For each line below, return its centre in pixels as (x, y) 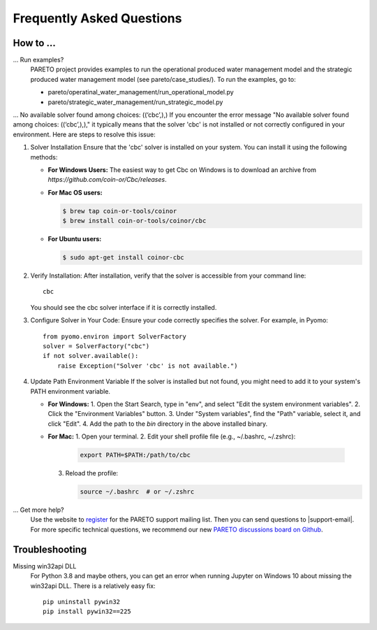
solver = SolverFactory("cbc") (96, 346)
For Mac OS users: (75, 192)
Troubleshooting (50, 549)
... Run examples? (38, 60)
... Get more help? (38, 510)
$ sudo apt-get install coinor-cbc (123, 258)
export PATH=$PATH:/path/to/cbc (135, 455)
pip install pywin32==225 (87, 611)
